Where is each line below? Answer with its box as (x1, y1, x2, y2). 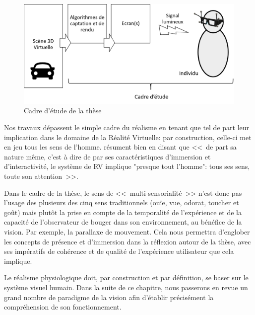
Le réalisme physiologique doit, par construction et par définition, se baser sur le (4, 272, 249, 283)
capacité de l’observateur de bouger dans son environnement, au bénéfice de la (4, 217, 242, 227)
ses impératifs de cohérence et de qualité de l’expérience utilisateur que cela (4, 246, 234, 256)
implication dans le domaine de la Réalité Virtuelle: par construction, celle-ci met (4, 132, 252, 142)
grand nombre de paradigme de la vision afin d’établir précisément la (4, 292, 214, 302)
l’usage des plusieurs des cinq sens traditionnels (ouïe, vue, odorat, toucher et (4, 197, 239, 208)
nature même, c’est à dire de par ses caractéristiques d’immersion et (4, 151, 211, 161)
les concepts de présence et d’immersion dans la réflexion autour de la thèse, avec (4, 236, 251, 246)
